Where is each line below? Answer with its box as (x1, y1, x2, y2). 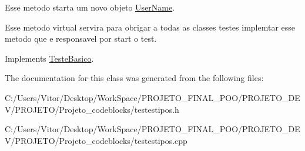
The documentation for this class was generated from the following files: (5, 72, 264, 84)
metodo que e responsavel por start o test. (5, 32, 157, 45)
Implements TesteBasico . (5, 52, 94, 64)
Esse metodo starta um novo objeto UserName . (5, 1, 175, 13)
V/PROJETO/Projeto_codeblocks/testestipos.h (5, 103, 179, 115)
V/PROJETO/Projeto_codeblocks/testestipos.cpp (5, 134, 187, 146)
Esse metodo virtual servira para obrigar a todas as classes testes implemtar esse (5, 21, 296, 33)
